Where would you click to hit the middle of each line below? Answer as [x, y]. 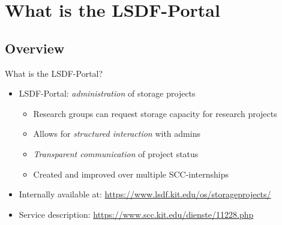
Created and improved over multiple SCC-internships [131, 174]
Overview [35, 48]
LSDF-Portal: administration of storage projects [107, 93]
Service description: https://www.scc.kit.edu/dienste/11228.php [136, 214]
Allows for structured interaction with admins [117, 133]
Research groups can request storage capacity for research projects [155, 113]
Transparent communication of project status [116, 153]
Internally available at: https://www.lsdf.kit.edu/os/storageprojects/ [145, 194]
